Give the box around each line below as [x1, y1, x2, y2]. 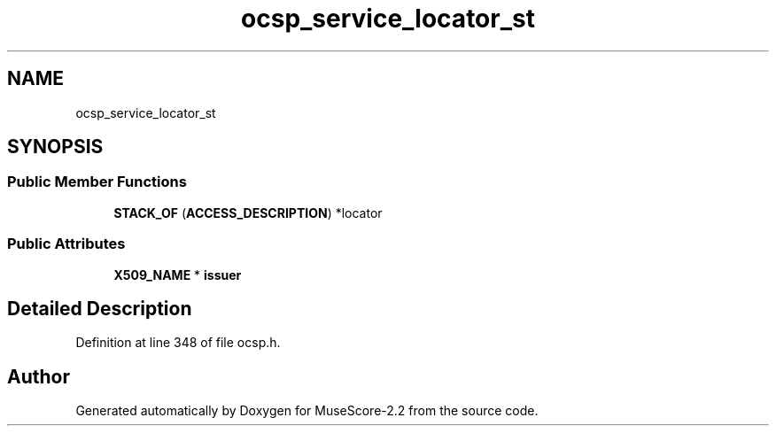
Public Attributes [7, 235, 126, 253]
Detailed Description [7, 297, 192, 320]
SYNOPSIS [7, 135, 104, 159]
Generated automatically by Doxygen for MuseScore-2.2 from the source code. [75, 403, 539, 419]
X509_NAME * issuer [113, 267, 242, 282]
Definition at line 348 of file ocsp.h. [75, 335, 281, 351]
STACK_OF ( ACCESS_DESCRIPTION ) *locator [113, 205, 383, 220]
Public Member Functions [7, 173, 187, 191]
